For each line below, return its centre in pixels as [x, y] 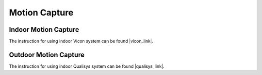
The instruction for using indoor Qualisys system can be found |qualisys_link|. [87, 66]
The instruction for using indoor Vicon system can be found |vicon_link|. [81, 41]
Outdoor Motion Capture [47, 55]
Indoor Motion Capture [44, 30]
